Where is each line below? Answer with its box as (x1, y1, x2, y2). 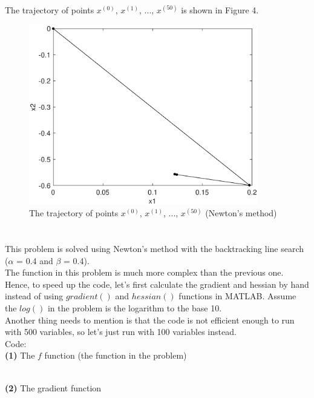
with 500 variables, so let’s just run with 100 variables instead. (5, 325, 237, 338)
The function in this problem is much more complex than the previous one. (5, 266, 284, 279)
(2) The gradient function (5, 381, 102, 394)
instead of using (5, 290, 64, 302)
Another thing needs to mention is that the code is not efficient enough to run (5, 313, 295, 326)
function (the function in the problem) (44, 349, 187, 362)
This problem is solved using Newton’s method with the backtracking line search (5, 242, 304, 255)
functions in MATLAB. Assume (178, 290, 296, 302)
